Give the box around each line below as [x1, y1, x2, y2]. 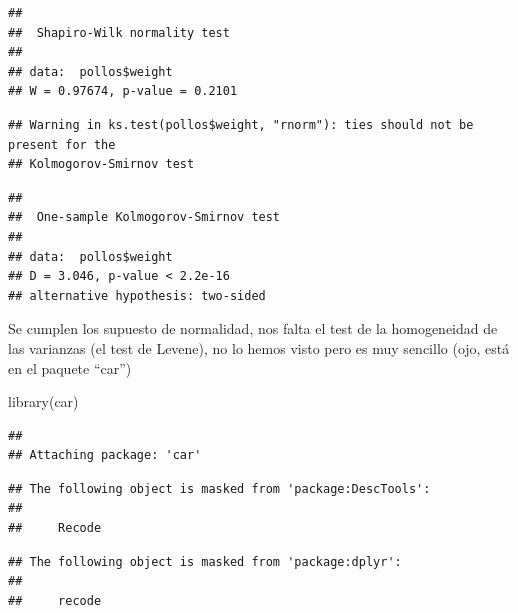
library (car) [8, 391, 79, 412]
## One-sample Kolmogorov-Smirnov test [8, 210, 281, 225]
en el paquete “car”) [8, 357, 132, 378]
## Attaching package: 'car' [8, 448, 202, 463]
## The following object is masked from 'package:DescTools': [8, 481, 431, 496]
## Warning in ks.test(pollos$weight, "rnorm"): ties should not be [8, 117, 474, 132]
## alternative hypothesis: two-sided [8, 288, 266, 303]
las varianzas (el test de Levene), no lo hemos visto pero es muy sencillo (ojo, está [8, 337, 510, 358]
